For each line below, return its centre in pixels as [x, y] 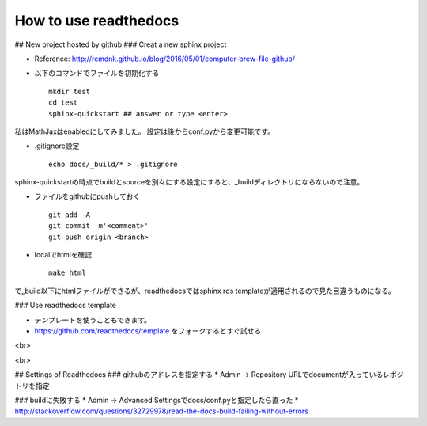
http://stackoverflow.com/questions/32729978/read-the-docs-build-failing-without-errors [161, 411]
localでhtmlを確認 [63, 255]
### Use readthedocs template [66, 306]
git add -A [70, 215]
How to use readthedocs [97, 21]
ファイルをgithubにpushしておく [87, 196]
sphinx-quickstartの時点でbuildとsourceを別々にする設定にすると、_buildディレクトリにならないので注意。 [189, 182]
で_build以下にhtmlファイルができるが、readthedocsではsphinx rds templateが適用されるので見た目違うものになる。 [205, 291]
